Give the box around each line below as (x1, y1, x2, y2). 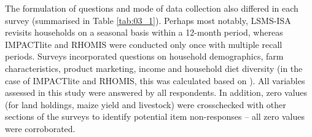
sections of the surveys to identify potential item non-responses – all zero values (5, 110, 305, 123)
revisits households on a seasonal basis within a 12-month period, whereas (5, 26, 283, 39)
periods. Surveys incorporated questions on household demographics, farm (5, 50, 284, 63)
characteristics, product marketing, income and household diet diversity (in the (5, 61, 303, 74)
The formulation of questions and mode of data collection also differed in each (5, 2, 298, 14)
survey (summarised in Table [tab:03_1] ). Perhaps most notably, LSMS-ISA (5, 14, 291, 26)
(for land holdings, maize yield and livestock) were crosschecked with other (5, 98, 286, 111)
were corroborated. (5, 122, 76, 135)
